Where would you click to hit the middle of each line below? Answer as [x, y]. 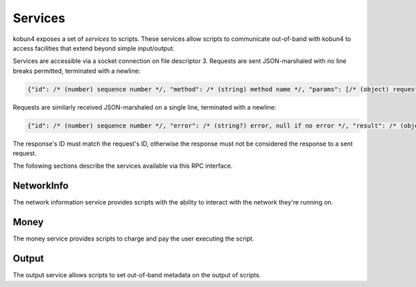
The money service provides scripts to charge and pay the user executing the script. [133, 238]
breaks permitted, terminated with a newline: [77, 71]
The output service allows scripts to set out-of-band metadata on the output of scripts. [137, 275]
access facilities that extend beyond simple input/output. [94, 48]
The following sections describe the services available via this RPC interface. [123, 166]
